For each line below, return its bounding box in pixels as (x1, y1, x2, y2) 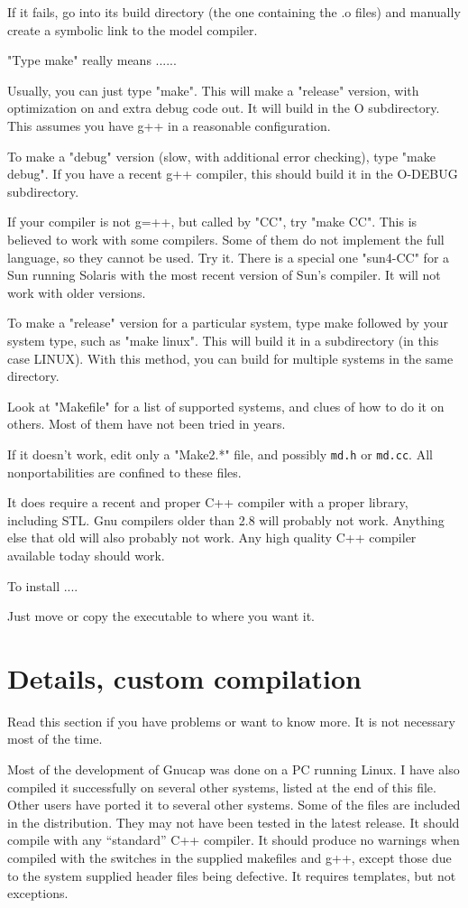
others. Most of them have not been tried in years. (7, 414, 286, 433)
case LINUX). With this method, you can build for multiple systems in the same (7, 348, 454, 367)
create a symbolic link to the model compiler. (7, 20, 258, 39)
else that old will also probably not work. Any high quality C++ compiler (7, 528, 417, 547)
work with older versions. (7, 283, 146, 301)
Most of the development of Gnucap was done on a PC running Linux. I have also (7, 760, 460, 778)
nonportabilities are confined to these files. (7, 462, 242, 481)
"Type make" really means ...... (7, 51, 177, 69)
